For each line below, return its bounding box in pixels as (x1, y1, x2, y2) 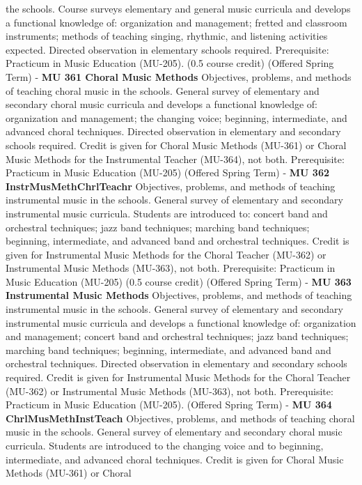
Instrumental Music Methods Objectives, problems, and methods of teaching (6, 288, 352, 302)
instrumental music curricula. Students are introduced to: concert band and (6, 206, 328, 220)
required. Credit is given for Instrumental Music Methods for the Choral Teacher (6, 370, 351, 385)
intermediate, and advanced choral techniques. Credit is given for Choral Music (6, 452, 344, 466)
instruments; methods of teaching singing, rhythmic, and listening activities (6, 29, 328, 43)
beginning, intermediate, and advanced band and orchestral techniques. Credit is (6, 233, 349, 248)
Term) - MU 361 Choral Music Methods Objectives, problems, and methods (6, 69, 352, 84)
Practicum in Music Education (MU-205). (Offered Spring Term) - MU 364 (6, 397, 332, 412)
